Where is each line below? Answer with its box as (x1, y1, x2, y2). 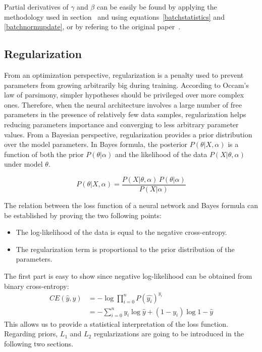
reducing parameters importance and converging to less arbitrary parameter (4, 119, 239, 129)
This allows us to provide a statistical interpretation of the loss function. (4, 318, 228, 329)
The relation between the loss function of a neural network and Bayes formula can (4, 199, 258, 210)
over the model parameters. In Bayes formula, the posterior (4, 139, 188, 149)
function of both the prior (4, 148, 84, 159)
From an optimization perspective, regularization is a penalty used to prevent (4, 69, 244, 80)
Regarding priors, (4, 328, 58, 339)
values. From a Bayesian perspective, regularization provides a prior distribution (4, 129, 252, 139)
